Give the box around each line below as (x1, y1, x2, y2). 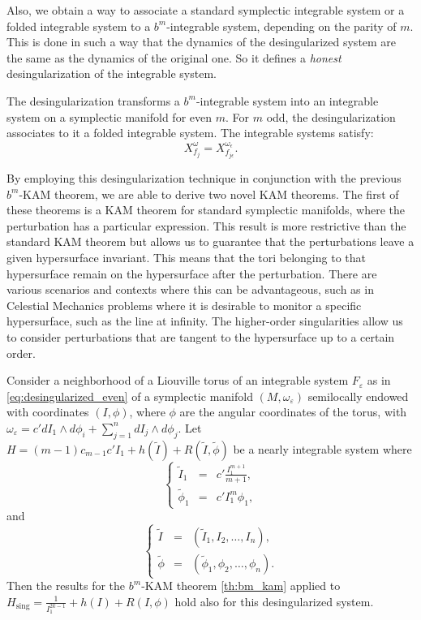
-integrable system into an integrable (195, 92, 379, 109)
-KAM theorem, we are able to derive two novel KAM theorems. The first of (19, 185, 399, 202)
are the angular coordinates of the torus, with (179, 403, 407, 420)
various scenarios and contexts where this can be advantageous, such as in (6, 281, 374, 298)
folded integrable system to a (6, 17, 151, 34)
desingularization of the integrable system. (6, 65, 217, 82)
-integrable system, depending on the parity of (166, 17, 397, 34)
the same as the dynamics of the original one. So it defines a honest (6, 49, 342, 66)
